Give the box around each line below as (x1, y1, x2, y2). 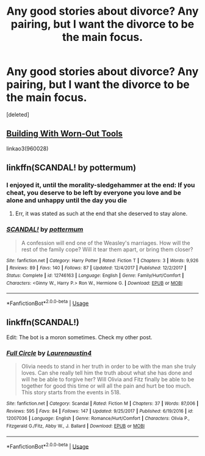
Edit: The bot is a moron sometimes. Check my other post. (6, 333, 153, 340)
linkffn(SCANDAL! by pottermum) (6, 163, 136, 173)
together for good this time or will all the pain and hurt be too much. (21, 382, 192, 389)
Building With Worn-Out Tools (6, 128, 123, 139)
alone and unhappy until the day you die (6, 196, 128, 205)
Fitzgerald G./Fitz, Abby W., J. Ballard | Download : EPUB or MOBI (6, 423, 145, 429)
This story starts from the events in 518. (21, 389, 121, 396)
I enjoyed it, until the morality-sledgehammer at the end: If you (6, 181, 195, 189)
